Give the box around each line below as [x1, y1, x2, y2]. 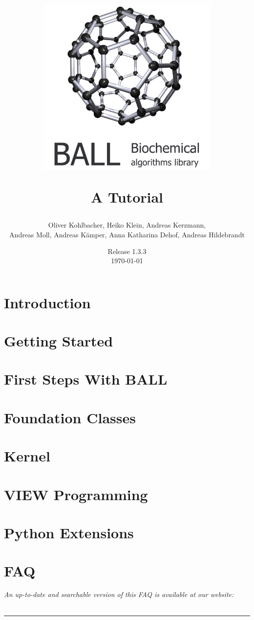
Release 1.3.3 [107, 246, 147, 256]
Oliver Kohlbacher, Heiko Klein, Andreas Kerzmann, [48, 220, 206, 230]
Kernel [4, 446, 50, 466]
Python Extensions [4, 522, 134, 542]
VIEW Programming [4, 484, 148, 504]
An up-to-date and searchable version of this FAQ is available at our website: [4, 589, 234, 599]
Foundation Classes [4, 407, 136, 427]
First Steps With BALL [4, 369, 168, 389]
